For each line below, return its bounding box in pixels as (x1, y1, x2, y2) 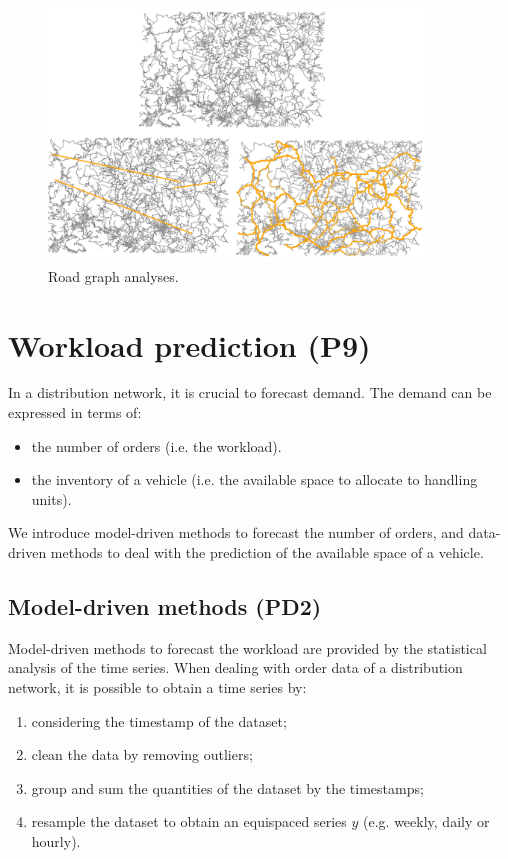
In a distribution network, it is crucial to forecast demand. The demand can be (8, 382, 492, 403)
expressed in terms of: (8, 402, 142, 423)
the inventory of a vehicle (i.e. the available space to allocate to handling (31, 469, 478, 490)
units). (31, 488, 72, 509)
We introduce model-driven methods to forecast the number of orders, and (8, 522, 464, 543)
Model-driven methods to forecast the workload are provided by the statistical (8, 637, 487, 658)
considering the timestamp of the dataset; (31, 710, 287, 731)
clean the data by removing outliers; (31, 744, 253, 765)
